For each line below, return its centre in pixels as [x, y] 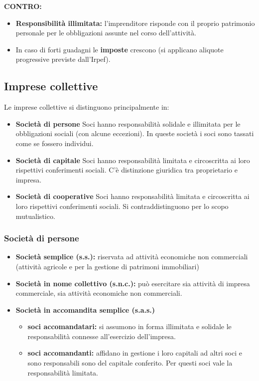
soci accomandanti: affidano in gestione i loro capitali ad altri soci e [135, 353]
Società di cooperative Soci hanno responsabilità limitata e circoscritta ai [132, 196]
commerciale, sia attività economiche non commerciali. [99, 293]
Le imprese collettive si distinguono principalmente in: [87, 107]
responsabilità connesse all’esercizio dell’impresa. [102, 336]
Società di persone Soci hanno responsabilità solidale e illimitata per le [128, 123]
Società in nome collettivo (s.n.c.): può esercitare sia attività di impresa [133, 283]
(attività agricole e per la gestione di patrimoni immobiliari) [107, 266]
